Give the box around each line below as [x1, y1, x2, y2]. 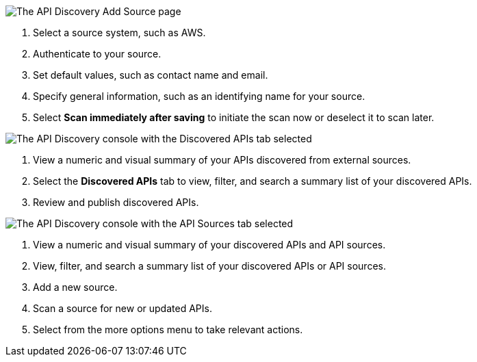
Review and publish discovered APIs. [33, 196, 199, 208]
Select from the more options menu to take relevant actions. [33, 324, 303, 335]
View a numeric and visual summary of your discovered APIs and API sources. [33, 239, 386, 250]
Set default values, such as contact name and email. [33, 69, 268, 81]
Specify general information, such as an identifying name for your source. [33, 90, 365, 102]
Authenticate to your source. [33, 48, 162, 60]
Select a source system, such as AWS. [33, 27, 206, 38]
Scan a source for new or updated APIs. [33, 302, 212, 314]
